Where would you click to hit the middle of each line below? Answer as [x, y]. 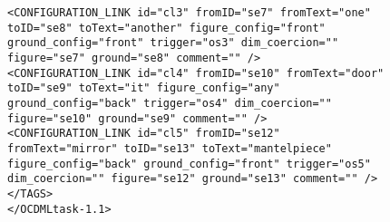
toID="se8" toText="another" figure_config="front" [166, 28]
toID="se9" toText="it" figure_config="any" [144, 88]
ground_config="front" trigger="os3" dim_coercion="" [173, 43]
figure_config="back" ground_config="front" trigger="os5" [189, 164]
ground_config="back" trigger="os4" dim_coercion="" [170, 103]
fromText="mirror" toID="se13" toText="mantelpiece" [170, 148]
